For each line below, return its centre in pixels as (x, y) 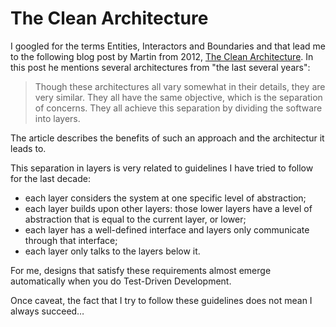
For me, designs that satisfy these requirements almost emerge (141, 270)
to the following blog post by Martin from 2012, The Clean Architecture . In (162, 56)
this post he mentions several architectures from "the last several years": (160, 67)
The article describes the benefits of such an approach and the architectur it (167, 138)
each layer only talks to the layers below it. (112, 251)
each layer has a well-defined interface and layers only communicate (167, 229)
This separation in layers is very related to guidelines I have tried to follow (162, 168)
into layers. (57, 118)
